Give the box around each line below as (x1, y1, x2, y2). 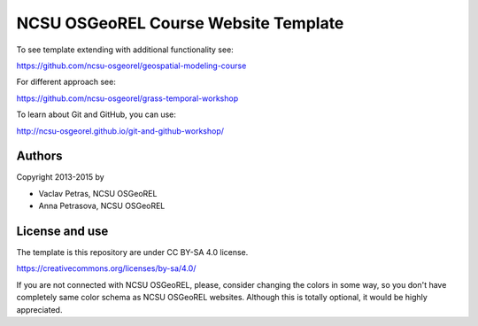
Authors (16, 149, 63, 164)
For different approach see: (16, 76, 117, 88)
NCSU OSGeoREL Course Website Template (16, 13, 344, 33)
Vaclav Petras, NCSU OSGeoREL (38, 188, 158, 198)
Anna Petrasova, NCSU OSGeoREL (38, 200, 166, 212)
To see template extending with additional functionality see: (16, 44, 234, 55)
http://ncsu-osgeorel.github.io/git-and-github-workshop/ (16, 125, 225, 136)
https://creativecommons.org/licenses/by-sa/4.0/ (16, 263, 197, 274)
